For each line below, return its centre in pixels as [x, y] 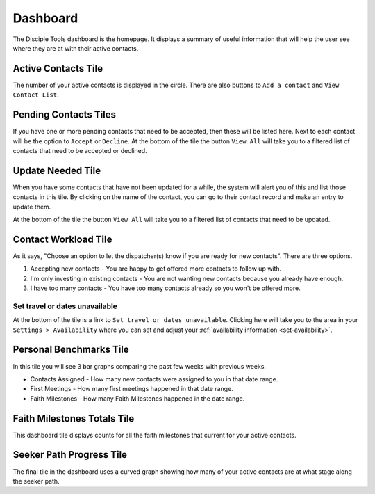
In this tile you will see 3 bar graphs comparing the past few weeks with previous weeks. [140, 366]
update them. [32, 207]
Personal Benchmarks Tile [71, 350]
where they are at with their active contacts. [76, 48]
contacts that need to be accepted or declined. [80, 150]
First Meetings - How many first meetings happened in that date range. [132, 389]
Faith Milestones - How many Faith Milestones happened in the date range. [137, 398]
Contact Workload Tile [62, 239]
